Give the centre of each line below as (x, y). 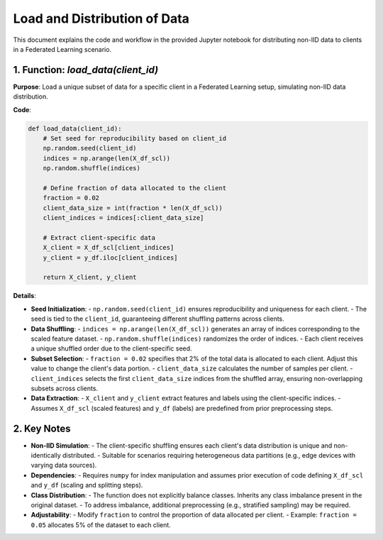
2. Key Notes (42, 428)
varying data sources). (64, 465)
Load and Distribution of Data (101, 18)
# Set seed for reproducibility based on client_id (135, 138)
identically (46, 456)
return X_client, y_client (90, 277)
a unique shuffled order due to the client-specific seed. (111, 348)
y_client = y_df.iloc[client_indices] (110, 258)
